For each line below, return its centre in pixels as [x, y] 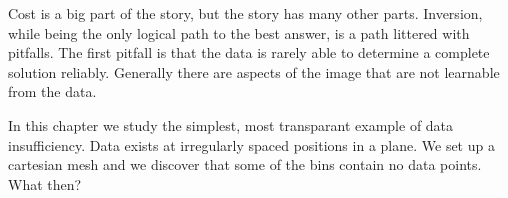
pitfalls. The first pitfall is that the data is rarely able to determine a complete [249, 52]
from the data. [52, 91]
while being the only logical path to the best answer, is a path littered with [239, 32]
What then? [45, 183]
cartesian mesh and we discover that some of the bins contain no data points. [245, 164]
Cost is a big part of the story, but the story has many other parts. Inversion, [245, 13]
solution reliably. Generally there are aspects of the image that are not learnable [254, 71]
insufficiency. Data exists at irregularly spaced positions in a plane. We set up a [251, 144]
